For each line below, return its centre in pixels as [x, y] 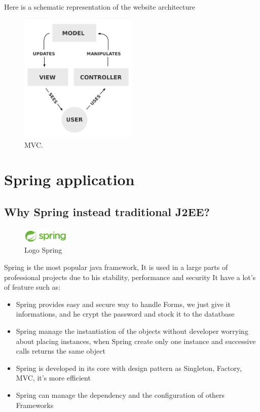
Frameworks [35, 405]
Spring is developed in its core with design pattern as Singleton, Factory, [129, 368]
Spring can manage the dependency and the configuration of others [120, 395]
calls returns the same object [61, 351]
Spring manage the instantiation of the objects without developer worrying [132, 331]
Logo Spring [43, 250]
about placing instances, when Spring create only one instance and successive [136, 341]
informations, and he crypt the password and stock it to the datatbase [125, 314]
